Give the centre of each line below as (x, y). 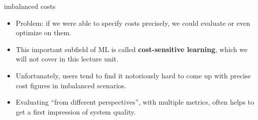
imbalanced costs (30, 6)
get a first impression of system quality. (76, 111)
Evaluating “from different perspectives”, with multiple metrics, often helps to (135, 102)
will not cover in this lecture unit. (67, 59)
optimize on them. (44, 32)
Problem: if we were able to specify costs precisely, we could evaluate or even (133, 23)
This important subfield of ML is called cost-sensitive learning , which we (131, 49)
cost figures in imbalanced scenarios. (71, 85)
